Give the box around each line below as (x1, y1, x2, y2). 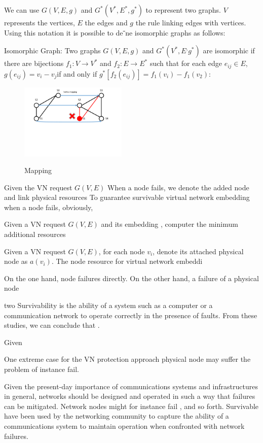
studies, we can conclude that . (4, 320, 100, 330)
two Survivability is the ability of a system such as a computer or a (4, 300, 213, 311)
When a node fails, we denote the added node (107, 182, 249, 192)
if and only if (57, 68, 97, 79)
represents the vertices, (4, 17, 75, 27)
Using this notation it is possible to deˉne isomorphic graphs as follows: (4, 27, 226, 38)
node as (4, 256, 28, 266)
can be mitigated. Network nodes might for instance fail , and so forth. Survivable (4, 400, 259, 411)
